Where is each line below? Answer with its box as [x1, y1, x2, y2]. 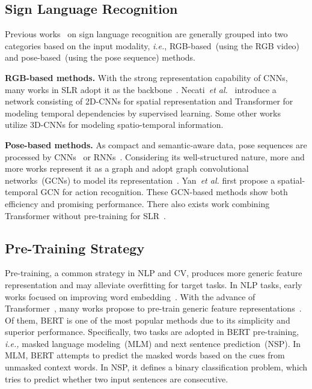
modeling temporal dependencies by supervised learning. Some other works [5, 106, 281, 119]
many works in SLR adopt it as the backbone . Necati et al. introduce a [5, 83, 277, 95]
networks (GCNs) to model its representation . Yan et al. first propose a [5, 173, 275, 186]
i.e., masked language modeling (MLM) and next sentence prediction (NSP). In [5, 337, 301, 349]
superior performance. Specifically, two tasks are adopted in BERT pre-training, [5, 325, 299, 338]
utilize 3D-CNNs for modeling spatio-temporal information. [5, 118, 224, 131]
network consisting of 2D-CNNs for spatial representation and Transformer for [5, 95, 293, 107]
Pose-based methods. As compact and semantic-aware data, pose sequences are [5, 138, 307, 151]
